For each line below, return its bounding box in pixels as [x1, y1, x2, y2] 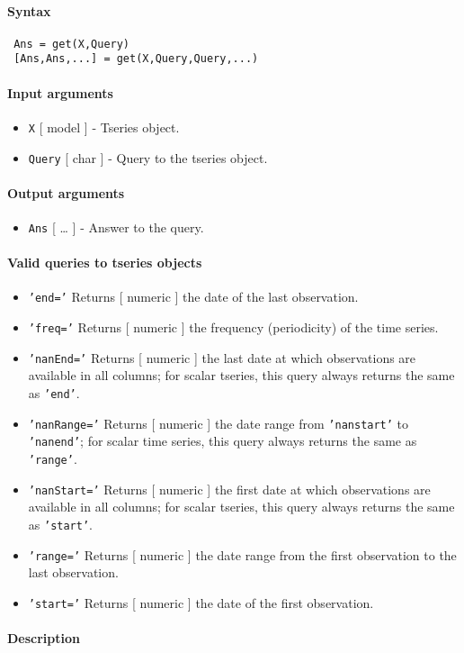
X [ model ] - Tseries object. [28, 117, 180, 136]
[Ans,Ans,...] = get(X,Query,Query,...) [13, 52, 259, 66]
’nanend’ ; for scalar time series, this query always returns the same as [28, 431, 417, 450]
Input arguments [7, 83, 113, 102]
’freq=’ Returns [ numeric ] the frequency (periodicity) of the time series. [28, 318, 439, 337]
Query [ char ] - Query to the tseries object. [28, 148, 268, 167]
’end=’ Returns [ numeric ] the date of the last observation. [28, 287, 359, 306]
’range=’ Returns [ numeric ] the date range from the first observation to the [28, 545, 457, 564]
